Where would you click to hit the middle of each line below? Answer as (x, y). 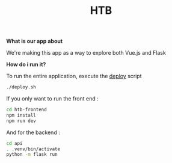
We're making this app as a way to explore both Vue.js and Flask (86, 53)
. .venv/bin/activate (33, 149)
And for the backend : (33, 132)
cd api (14, 143)
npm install (21, 115)
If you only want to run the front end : (52, 99)
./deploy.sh (21, 87)
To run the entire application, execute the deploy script (74, 76)
